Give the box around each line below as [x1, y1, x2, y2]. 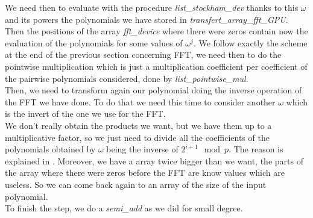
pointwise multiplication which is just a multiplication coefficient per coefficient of [5, 60, 308, 72]
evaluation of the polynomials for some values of [5, 36, 183, 49]
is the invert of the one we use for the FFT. [5, 107, 166, 120]
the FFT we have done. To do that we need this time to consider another [5, 95, 276, 108]
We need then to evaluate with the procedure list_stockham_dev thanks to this [5, 1, 299, 13]
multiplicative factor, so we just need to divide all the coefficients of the [5, 131, 270, 143]
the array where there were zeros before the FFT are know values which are [5, 166, 285, 179]
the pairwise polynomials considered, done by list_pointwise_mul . [5, 72, 248, 84]
